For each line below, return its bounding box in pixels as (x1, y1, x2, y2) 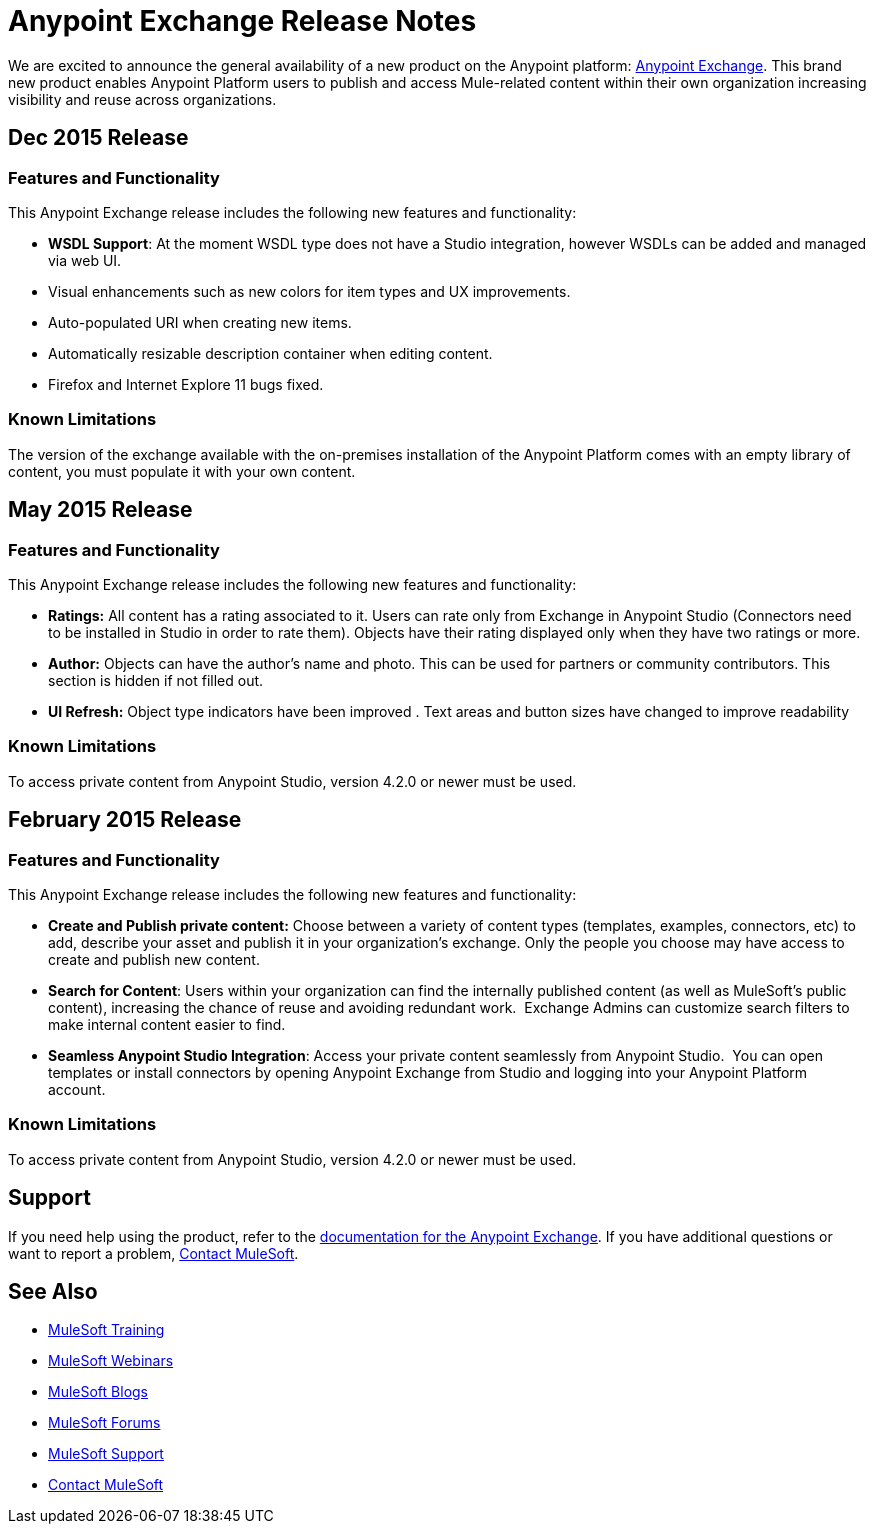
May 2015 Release (8, 497, 193, 523)
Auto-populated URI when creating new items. (48, 313, 352, 331)
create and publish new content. (48, 950, 260, 968)
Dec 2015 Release (8, 125, 189, 151)
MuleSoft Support (48, 1445, 164, 1463)
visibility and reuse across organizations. (8, 90, 277, 108)
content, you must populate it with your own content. (8, 462, 356, 480)
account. (48, 1080, 106, 1098)
